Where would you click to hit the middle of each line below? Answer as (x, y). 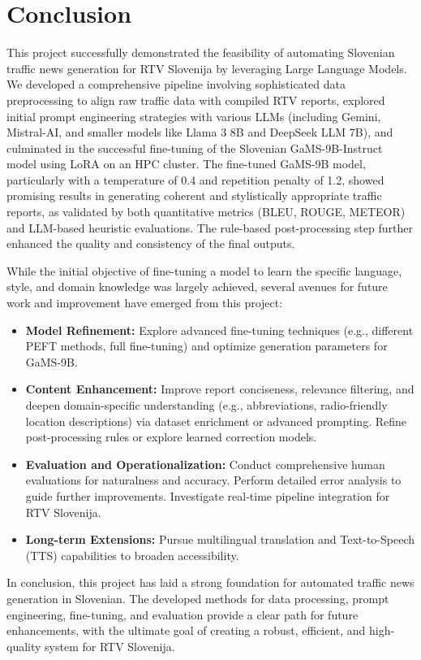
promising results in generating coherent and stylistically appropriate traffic (194, 195)
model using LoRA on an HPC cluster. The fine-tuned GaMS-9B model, (186, 164)
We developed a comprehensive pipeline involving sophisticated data (176, 84)
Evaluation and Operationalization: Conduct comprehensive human (205, 464)
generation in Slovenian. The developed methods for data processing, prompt (198, 598)
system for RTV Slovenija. (110, 646)
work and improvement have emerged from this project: (145, 303)
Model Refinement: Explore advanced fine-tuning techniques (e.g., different (219, 330)
